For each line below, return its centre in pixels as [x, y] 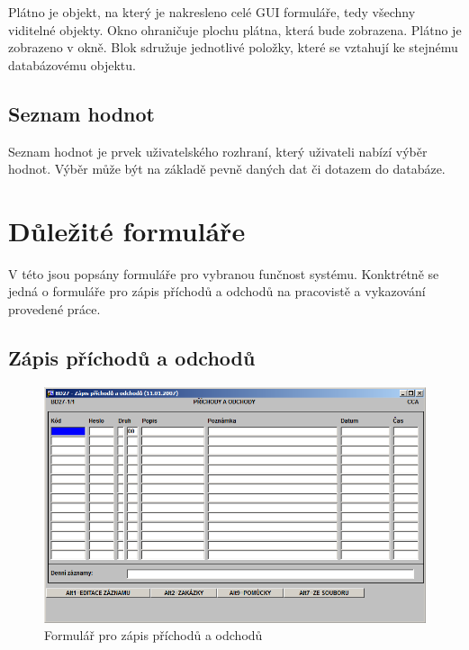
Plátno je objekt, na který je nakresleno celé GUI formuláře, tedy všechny [212, 12]
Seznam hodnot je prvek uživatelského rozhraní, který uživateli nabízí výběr [218, 151]
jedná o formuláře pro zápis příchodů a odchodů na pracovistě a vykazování [217, 291]
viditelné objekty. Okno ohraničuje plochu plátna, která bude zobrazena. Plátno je [235, 29]
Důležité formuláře [127, 230]
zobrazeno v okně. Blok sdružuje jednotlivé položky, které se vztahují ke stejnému [233, 47]
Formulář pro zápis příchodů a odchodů [153, 635]
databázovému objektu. [72, 64]
